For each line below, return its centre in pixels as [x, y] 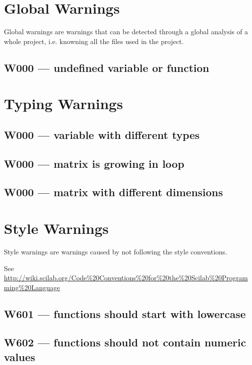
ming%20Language [32, 287]
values [20, 356]
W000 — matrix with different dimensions [114, 192]
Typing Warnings [64, 103]
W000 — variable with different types [102, 134]
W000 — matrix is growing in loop [94, 163]
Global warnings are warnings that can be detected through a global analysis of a [126, 32]
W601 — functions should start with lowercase [125, 313]
